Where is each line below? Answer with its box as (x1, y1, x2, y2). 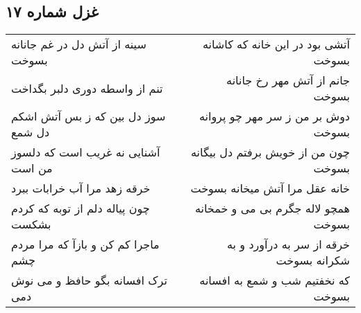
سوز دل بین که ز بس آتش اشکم (11, 108, 166, 125)
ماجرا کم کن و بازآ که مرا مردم (11, 236, 160, 253)
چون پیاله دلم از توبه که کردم (11, 200, 150, 217)
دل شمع (11, 124, 50, 141)
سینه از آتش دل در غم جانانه (11, 36, 146, 53)
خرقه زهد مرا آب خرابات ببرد (11, 180, 151, 197)
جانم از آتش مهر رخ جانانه (226, 72, 350, 89)
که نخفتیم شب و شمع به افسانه (199, 272, 350, 289)
